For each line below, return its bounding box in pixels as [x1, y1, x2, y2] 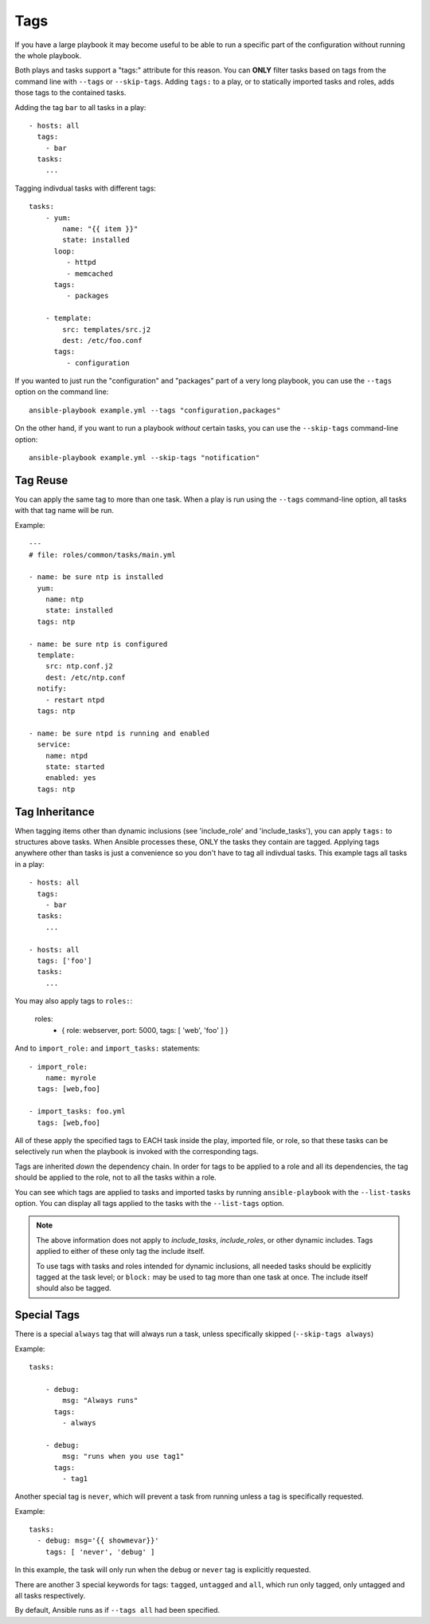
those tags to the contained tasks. [14, 88, 127, 97]
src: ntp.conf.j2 [45, 662, 113, 671]
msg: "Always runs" [62, 1396, 139, 1405]
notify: [37, 684, 67, 693]
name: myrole [45, 1074, 96, 1082]
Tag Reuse [14, 473, 68, 487]
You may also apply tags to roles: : [14, 996, 133, 1006]
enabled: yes [45, 774, 96, 782]
